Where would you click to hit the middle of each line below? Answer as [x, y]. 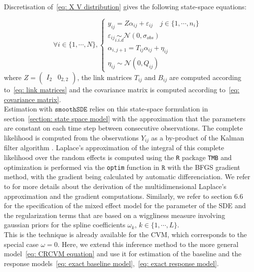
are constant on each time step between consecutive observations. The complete [124, 128]
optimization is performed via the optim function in [82, 167]
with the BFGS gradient [204, 167]
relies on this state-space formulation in [149, 109]
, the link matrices [105, 77]
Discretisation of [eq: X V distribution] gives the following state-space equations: [125, 6]
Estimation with [28, 109]
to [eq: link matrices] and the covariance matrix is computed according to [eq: [122, 90]
